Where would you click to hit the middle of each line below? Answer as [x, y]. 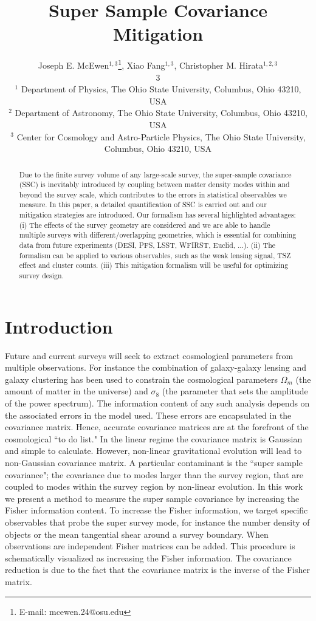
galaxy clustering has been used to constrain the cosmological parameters [141, 379]
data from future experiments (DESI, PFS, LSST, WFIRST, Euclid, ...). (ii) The [147, 245]
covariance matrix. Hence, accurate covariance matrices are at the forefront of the [157, 427]
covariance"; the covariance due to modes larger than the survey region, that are [154, 474]
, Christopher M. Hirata [218, 65]
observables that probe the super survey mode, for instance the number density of [157, 522]
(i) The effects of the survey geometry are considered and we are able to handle [145, 225]
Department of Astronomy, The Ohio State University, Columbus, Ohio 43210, [161, 113]
